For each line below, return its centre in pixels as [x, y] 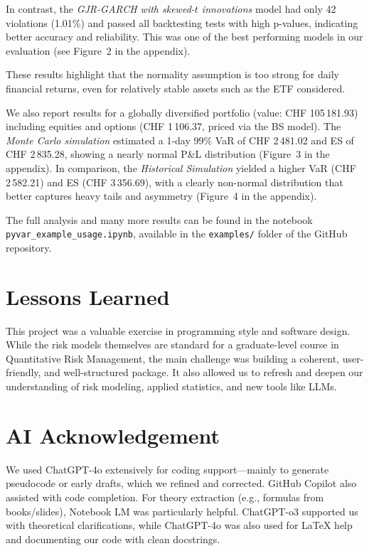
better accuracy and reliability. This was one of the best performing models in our [184, 37]
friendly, [23, 372]
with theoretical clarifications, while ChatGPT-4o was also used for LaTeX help [179, 525]
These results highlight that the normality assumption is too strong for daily [172, 74]
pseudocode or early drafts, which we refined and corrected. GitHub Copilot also [181, 483]
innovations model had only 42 [269, 9]
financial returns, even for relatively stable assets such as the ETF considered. [176, 88]
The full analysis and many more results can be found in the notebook [159, 219]
